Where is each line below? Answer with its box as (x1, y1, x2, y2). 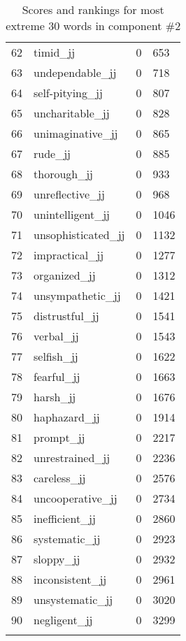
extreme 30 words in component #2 (6, 17, 181, 34)
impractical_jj (34, 247, 104, 263)
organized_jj (34, 267, 96, 283)
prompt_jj (34, 429, 85, 445)
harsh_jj (34, 389, 76, 405)
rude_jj (34, 145, 71, 161)
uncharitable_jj (34, 105, 110, 121)
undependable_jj (34, 64, 117, 80)
